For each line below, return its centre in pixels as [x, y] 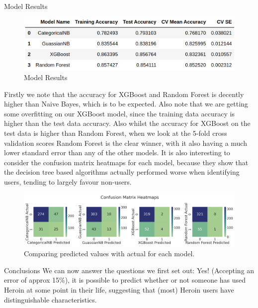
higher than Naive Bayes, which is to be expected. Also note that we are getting [126, 104]
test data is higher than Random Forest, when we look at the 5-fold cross [116, 133]
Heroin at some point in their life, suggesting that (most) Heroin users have [119, 289]
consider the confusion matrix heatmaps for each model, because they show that [126, 162]
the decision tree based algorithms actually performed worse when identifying [122, 172]
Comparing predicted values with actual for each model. [109, 254]
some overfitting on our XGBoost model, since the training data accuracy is [119, 113]
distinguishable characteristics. [50, 299]
